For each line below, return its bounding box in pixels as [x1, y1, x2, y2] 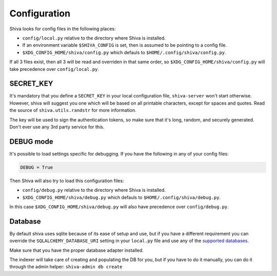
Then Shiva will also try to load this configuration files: [9, 178, 124, 184]
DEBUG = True [20, 164, 53, 170]
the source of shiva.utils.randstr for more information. [9, 107, 137, 113]
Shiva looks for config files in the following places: [9, 26, 116, 32]
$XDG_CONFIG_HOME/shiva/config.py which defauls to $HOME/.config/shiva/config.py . [22, 49, 226, 55]
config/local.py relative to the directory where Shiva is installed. [22, 35, 166, 41]
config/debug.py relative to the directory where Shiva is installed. [22, 187, 166, 193]
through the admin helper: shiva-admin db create [9, 264, 123, 270]
